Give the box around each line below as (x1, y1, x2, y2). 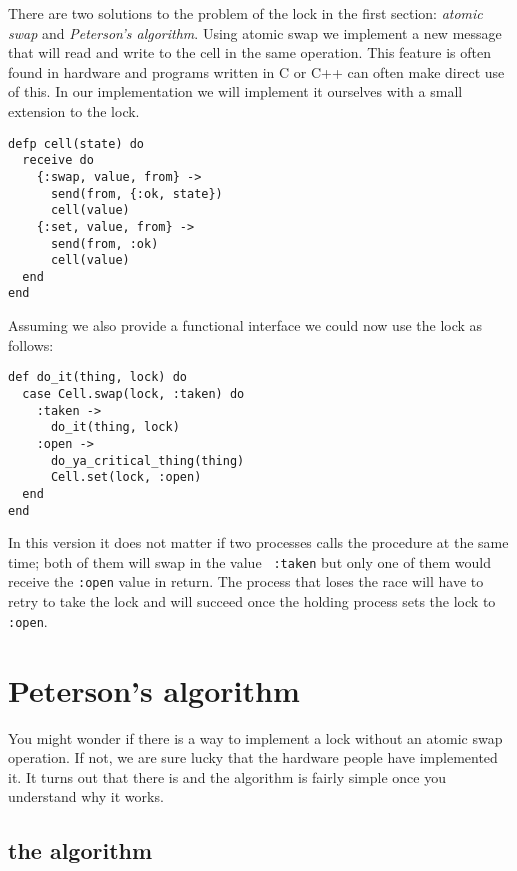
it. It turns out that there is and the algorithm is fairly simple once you (8, 766, 446, 787)
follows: (8, 334, 54, 355)
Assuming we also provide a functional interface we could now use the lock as (8, 315, 483, 336)
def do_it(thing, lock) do (8, 370, 187, 385)
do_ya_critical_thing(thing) (50, 453, 245, 468)
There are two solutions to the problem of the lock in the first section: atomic (8, 3, 483, 23)
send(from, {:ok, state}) (50, 186, 223, 201)
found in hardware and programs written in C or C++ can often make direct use (8, 61, 505, 82)
